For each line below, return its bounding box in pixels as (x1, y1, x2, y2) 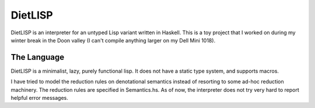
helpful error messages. (10, 95, 68, 102)
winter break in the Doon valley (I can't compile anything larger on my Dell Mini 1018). (10, 37, 216, 44)
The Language (10, 52, 65, 62)
